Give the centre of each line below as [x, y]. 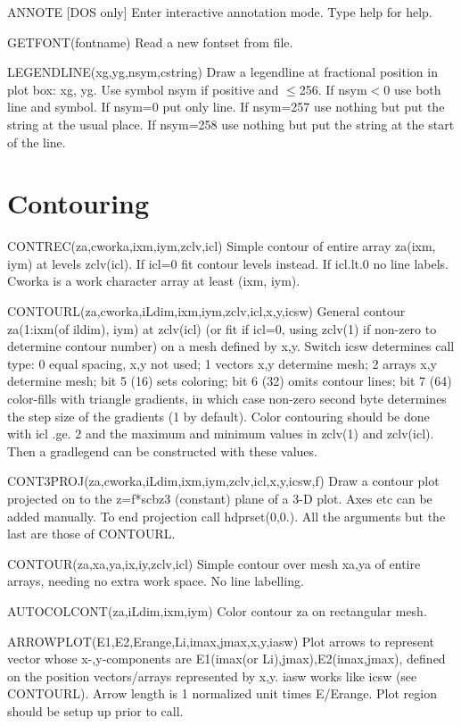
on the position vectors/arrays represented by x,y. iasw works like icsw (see [212, 676]
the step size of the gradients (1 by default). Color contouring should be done [218, 416]
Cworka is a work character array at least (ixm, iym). [154, 281]
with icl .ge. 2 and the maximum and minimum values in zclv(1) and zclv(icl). [221, 434]
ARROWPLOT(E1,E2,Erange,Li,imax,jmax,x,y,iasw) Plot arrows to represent [221, 641]
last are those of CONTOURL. [91, 534]
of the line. [37, 142]
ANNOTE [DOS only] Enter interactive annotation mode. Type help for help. [220, 12]
